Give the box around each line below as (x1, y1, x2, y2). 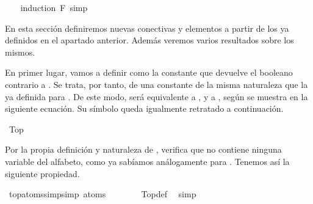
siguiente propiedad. (5, 167, 80, 180)
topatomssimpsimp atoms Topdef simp (9, 188, 196, 200)
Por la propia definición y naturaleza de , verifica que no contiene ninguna (5, 143, 282, 156)
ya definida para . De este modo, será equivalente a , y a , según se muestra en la (5, 90, 308, 103)
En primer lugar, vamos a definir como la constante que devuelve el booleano (5, 66, 293, 79)
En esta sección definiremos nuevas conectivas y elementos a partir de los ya (5, 21, 289, 34)
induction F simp (20, 1, 88, 13)
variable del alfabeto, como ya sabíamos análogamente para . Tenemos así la (5, 155, 290, 167)
